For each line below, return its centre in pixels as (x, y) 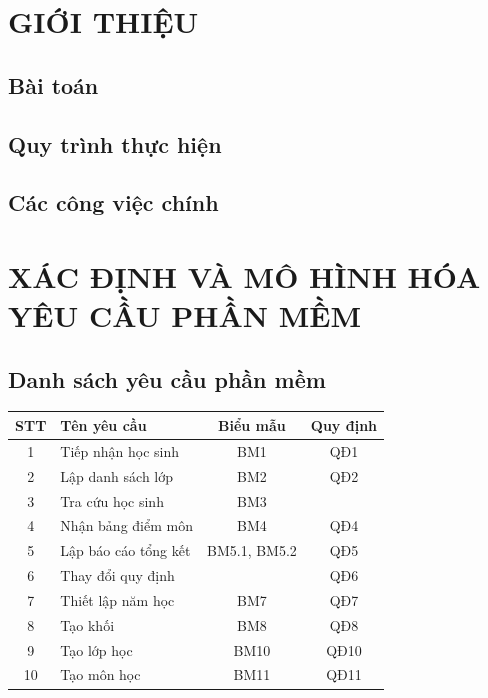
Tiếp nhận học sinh (120, 450)
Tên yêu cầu (103, 424)
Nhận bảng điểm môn (126, 525)
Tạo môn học (100, 674)
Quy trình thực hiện (115, 143)
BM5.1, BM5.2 (251, 550)
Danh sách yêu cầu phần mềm (167, 378)
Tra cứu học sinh (112, 500)
